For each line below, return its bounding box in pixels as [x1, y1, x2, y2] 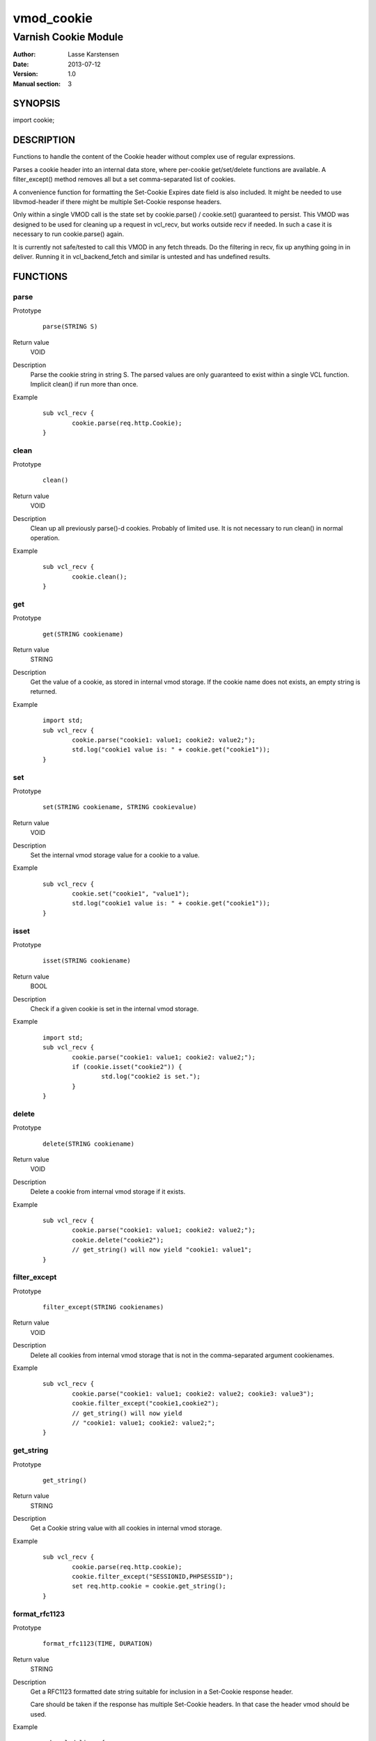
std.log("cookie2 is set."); [101, 1072, 201, 1081]
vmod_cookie [13, 10, 93, 26]
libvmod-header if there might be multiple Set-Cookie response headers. [13, 197, 222, 205]
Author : [13, 50, 36, 58]
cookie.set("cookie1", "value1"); [72, 890, 190, 898]
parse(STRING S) [42, 322, 98, 331]
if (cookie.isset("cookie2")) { [72, 1063, 182, 1070]
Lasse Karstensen [68, 50, 120, 58]
